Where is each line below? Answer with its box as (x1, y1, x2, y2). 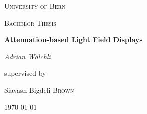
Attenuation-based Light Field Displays (4, 34, 143, 45)
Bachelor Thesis (4, 17, 56, 28)
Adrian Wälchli (4, 51, 51, 61)
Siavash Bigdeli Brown (4, 84, 74, 95)
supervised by (4, 68, 46, 78)
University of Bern (4, 1, 66, 11)
